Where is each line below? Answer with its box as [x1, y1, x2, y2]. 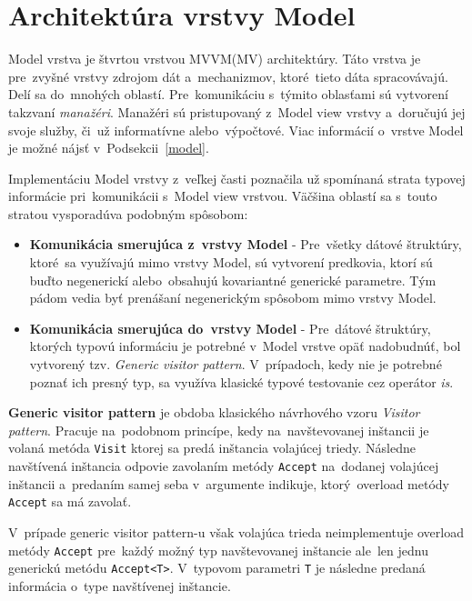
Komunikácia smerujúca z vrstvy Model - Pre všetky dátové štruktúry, [29, 235, 462, 254]
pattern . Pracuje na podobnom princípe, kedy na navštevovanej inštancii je [8, 420, 429, 439]
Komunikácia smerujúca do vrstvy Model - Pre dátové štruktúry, [29, 318, 431, 337]
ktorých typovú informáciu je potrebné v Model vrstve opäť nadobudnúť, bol [29, 336, 461, 356]
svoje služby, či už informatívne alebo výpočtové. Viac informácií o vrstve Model [8, 120, 464, 139]
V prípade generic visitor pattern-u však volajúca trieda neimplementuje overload [8, 522, 464, 541]
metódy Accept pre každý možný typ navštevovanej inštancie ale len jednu [8, 540, 428, 559]
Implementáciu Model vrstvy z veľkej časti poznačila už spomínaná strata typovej [8, 168, 466, 187]
